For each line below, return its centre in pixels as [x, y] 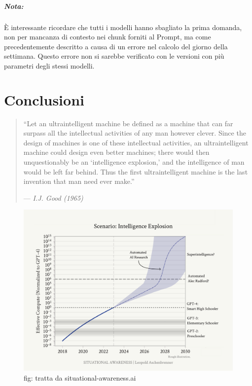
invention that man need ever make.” [79, 181]
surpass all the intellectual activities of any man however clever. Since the [135, 133]
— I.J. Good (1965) [53, 197]
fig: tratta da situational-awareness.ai [80, 377]
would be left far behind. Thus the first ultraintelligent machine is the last [136, 171]
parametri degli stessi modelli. [49, 65]
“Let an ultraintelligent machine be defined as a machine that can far [128, 123]
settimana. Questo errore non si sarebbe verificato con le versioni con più [114, 56]
